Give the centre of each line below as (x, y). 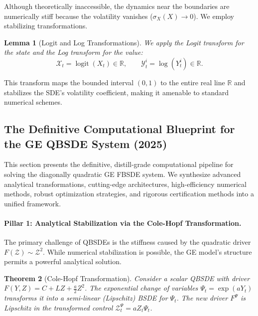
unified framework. (33, 203)
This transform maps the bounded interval (69, 82)
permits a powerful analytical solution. (63, 261)
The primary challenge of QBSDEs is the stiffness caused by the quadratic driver (128, 242)
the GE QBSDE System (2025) (86, 143)
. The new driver (202, 298)
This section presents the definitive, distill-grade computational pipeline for (119, 164)
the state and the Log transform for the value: (73, 52)
